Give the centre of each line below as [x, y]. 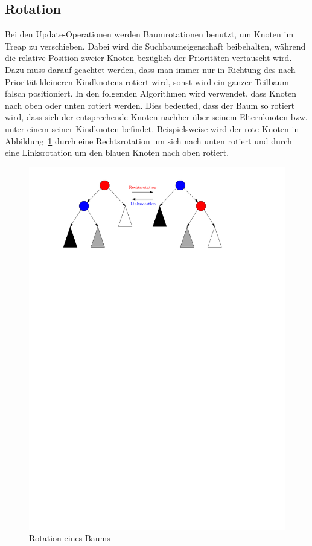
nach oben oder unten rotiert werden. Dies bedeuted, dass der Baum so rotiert [150, 105]
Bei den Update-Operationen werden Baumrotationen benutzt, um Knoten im [149, 34]
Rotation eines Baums [70, 538]
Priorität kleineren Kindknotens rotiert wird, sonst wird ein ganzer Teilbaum [147, 81]
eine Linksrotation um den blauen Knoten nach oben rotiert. [117, 153]
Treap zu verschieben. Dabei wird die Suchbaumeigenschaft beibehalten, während [155, 46]
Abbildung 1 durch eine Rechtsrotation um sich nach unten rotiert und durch [148, 140]
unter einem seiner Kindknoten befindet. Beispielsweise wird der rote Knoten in [152, 128]
